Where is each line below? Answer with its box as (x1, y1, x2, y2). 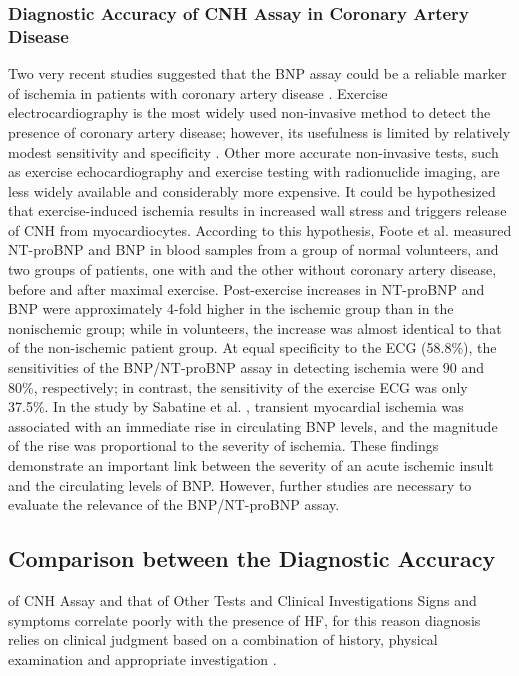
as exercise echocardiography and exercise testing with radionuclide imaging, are (8, 161, 500, 182)
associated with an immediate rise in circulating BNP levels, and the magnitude (8, 415, 498, 436)
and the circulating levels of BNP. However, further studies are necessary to (8, 474, 472, 495)
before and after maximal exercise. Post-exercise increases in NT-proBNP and (8, 278, 485, 299)
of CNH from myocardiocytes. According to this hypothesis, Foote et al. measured (8, 219, 512, 240)
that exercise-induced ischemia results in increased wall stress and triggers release (8, 200, 507, 221)
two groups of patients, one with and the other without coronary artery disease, (8, 259, 497, 280)
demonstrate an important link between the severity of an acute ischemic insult (8, 455, 494, 476)
